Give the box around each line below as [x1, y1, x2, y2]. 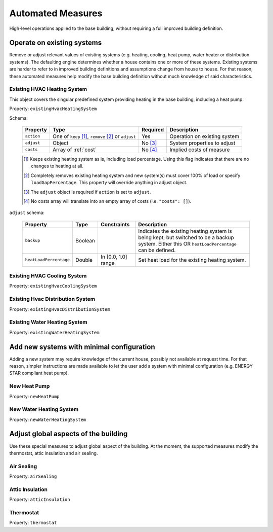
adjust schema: [9, 209, 45, 216]
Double [75, 256, 93, 263]
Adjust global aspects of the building [9, 430, 128, 438]
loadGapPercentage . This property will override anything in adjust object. [31, 180, 188, 186]
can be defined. [138, 246, 176, 254]
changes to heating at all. [31, 163, 83, 169]
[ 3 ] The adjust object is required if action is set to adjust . [23, 189, 151, 195]
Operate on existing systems [9, 39, 102, 47]
